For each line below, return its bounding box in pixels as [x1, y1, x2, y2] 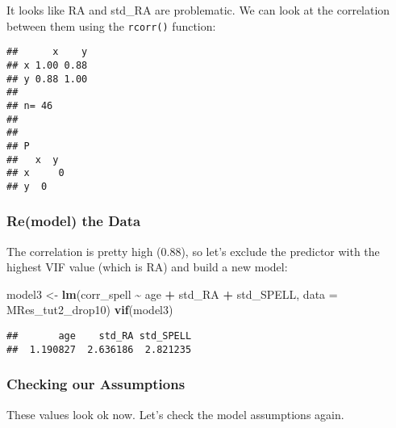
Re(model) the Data [6, 211, 141, 231]
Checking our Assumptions [6, 374, 185, 394]
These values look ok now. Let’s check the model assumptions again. [6, 405, 344, 422]
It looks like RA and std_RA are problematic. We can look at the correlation [6, 2, 390, 18]
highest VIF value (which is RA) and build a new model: [6, 258, 288, 275]
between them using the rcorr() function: [6, 17, 216, 34]
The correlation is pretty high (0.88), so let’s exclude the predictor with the [6, 242, 380, 259]
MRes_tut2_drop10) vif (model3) [6, 301, 173, 318]
